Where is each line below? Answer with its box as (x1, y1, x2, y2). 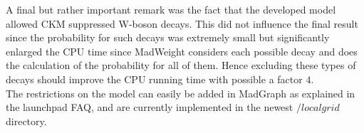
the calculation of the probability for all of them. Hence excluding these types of (6, 58, 356, 73)
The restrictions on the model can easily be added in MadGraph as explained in (6, 85, 355, 100)
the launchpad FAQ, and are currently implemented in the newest (6, 100, 293, 115)
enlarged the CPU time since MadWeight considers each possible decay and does (6, 43, 358, 58)
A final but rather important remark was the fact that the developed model (6, 2, 336, 16)
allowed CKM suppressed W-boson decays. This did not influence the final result (6, 16, 358, 31)
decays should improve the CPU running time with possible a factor (6, 71, 303, 86)
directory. (6, 113, 47, 128)
